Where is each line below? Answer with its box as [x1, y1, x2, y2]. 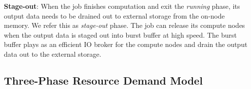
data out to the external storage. [4, 48, 101, 59]
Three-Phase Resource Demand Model [4, 72, 203, 88]
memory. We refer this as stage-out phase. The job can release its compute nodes [4, 20, 245, 30]
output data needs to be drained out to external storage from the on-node [4, 10, 225, 21]
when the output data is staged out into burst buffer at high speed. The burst [4, 29, 237, 40]
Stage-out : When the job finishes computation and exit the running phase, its [4, 1, 240, 11]
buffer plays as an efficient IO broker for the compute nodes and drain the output [4, 39, 248, 49]
